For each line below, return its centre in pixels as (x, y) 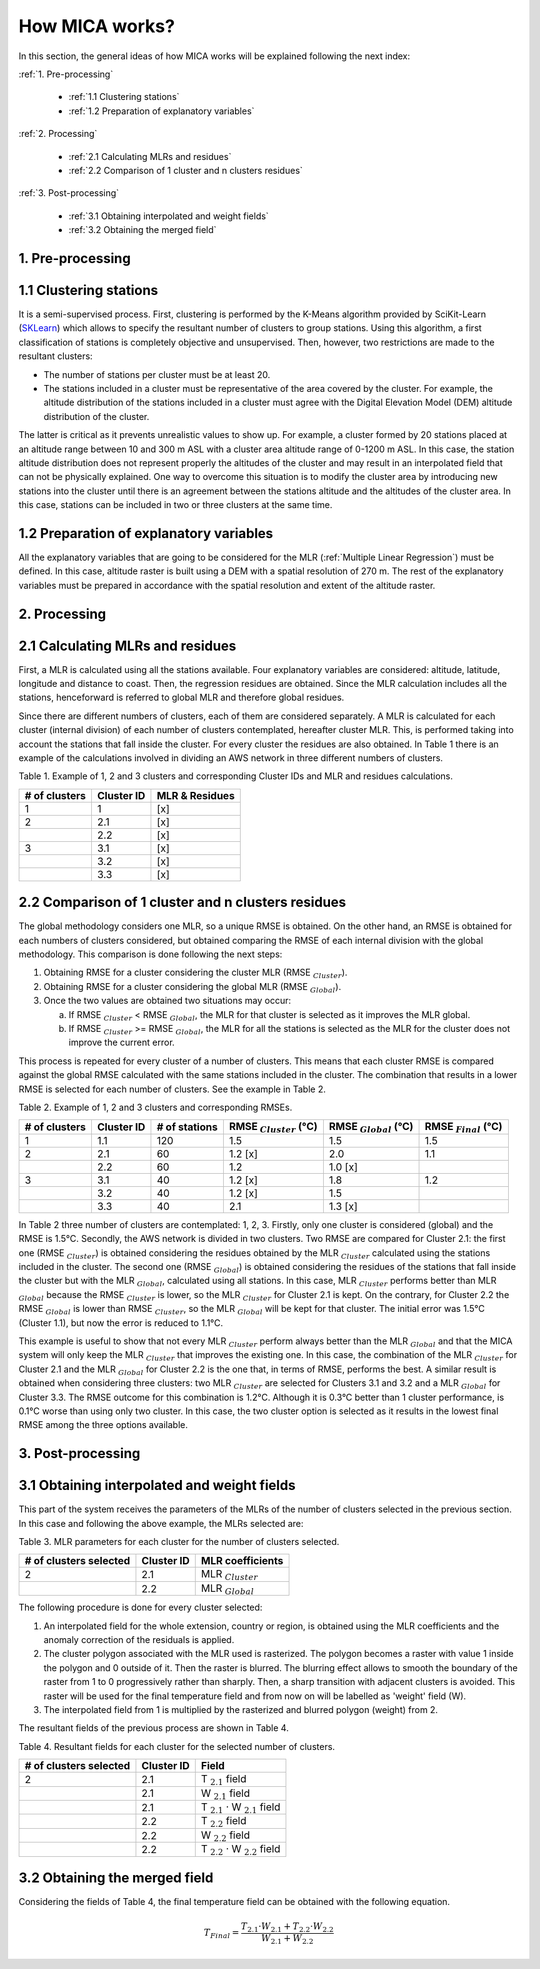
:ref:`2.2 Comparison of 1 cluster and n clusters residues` (186, 170)
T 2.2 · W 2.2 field (240, 1850)
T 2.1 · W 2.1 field (240, 1808)
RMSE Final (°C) (463, 1127)
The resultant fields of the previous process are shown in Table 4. (153, 1728)
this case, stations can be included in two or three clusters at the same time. (175, 505)
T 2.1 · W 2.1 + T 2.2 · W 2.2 (287, 1928)
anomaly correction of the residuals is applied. (139, 1639)
